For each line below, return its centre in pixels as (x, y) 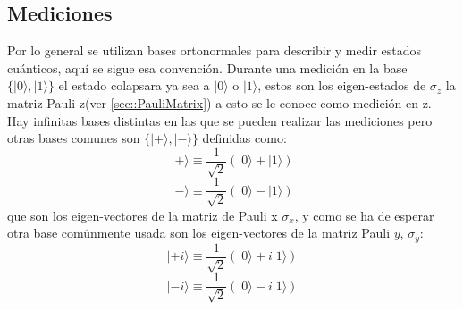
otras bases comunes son (74, 138)
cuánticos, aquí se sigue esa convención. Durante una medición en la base (207, 67)
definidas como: (244, 138)
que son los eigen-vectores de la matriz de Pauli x (143, 215)
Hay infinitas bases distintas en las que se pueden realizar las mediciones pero (220, 120)
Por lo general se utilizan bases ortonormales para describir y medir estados (215, 50)
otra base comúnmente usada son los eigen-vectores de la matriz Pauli (199, 233)
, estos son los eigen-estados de (342, 85)
